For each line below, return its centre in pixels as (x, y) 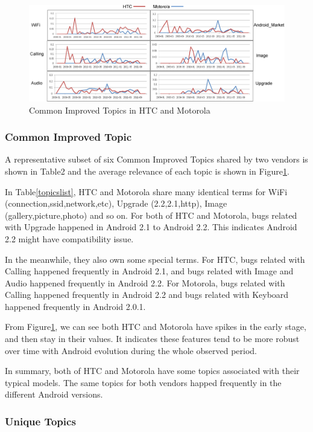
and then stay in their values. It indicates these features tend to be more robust (152, 339)
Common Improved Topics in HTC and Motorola (120, 110)
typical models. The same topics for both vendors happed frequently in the (143, 382)
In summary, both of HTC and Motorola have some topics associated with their (152, 371)
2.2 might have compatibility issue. (69, 238)
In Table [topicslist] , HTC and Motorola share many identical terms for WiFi (146, 191)
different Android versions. (54, 394)
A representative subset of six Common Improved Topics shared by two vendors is (156, 159)
